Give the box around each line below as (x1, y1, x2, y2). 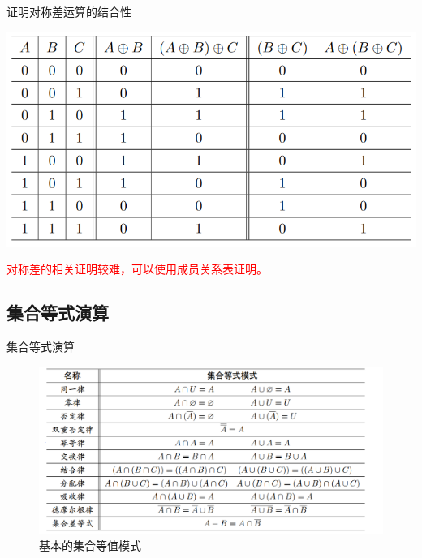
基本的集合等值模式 (39, 536, 141, 553)
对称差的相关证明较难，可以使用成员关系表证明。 (6, 260, 268, 277)
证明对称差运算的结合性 (6, 3, 131, 19)
